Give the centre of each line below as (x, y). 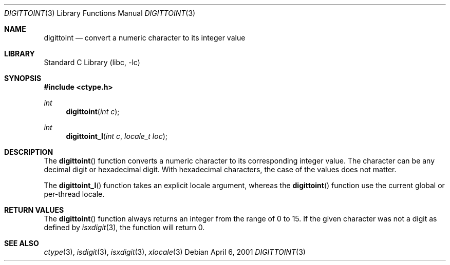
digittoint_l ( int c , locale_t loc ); (117, 136)
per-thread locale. (74, 194)
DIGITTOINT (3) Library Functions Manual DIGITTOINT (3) (100, 13)
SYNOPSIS (23, 78)
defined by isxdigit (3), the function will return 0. (124, 227)
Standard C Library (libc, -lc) (92, 62)
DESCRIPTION (29, 152)
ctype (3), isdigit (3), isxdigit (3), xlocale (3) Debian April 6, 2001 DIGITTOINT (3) (175, 252)
